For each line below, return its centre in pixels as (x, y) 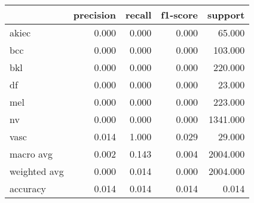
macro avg (31, 154)
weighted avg (37, 171)
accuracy (28, 188)
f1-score (179, 15)
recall (138, 15)
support (226, 15)
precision (94, 15)
